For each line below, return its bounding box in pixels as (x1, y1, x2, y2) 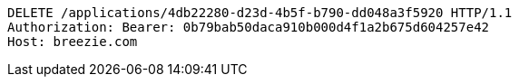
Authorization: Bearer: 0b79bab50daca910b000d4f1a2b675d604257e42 (7, 20, 490, 34)
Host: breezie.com (7, 34, 138, 49)
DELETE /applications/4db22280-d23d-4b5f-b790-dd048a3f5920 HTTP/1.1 (7, 5, 513, 20)
